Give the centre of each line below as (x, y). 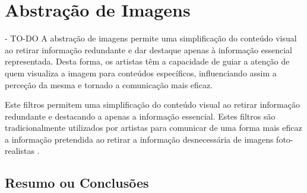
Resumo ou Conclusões (77, 183)
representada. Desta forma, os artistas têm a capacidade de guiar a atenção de (147, 61)
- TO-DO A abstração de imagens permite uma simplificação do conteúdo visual (151, 38)
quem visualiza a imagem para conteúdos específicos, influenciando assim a (141, 73)
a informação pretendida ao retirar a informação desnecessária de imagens (139, 139)
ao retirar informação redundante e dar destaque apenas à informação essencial (148, 49)
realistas (20, 151)
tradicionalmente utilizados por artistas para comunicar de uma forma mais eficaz (153, 128)
